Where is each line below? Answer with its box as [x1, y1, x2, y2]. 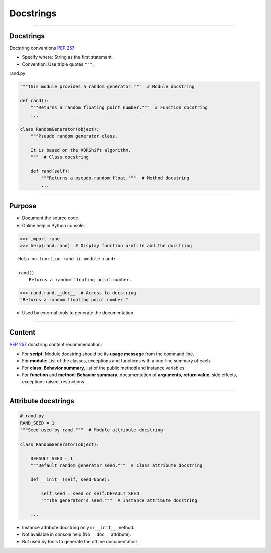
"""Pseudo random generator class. [30, 133, 118, 139]
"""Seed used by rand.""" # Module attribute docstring [20, 427, 163, 433]
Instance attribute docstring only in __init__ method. [22, 524, 135, 530]
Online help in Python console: [22, 222, 85, 228]
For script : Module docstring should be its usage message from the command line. [22, 351, 194, 357]
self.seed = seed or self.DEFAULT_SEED [41, 490, 139, 496]
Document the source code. [22, 215, 80, 221]
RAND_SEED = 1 [20, 420, 55, 426]
